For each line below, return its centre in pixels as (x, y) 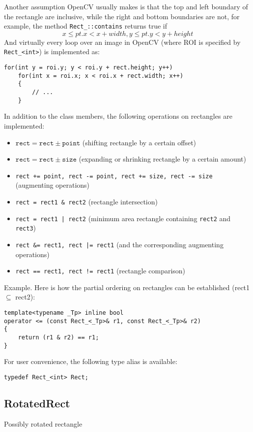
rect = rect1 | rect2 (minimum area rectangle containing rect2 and (123, 218)
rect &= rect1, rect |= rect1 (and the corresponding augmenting (119, 244)
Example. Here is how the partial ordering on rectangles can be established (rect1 (127, 287)
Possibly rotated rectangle (43, 423)
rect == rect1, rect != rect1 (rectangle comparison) (100, 271)
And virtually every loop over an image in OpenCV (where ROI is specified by (122, 42)
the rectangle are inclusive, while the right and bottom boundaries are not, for (122, 16)
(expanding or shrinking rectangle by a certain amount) (163, 159)
